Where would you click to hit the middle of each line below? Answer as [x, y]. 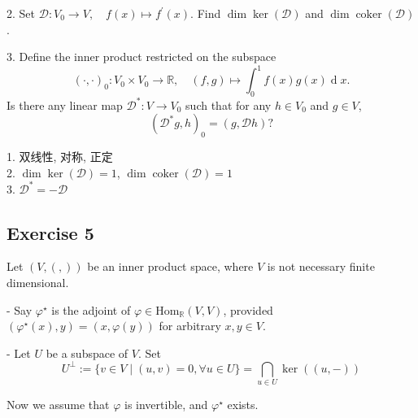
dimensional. [38, 283]
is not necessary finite [321, 266]
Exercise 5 [50, 232]
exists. [243, 405]
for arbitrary [190, 326]
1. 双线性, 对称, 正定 [60, 156]
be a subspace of [87, 353]
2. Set [21, 13]
